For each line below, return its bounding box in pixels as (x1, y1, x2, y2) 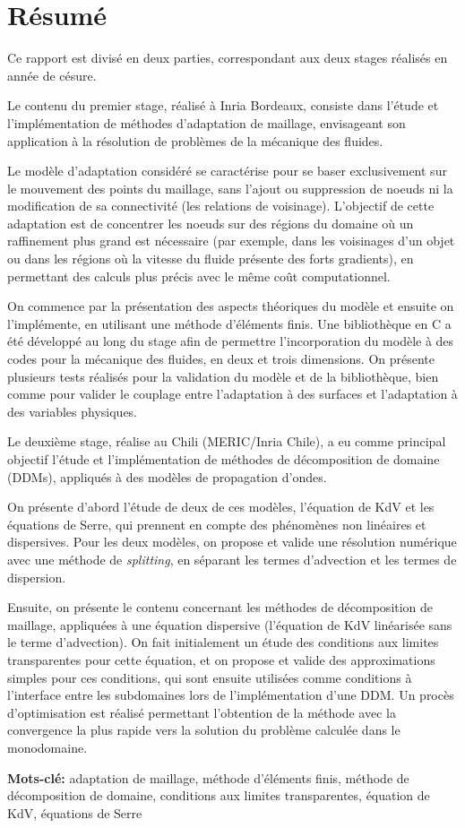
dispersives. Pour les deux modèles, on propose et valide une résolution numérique (7, 532, 457, 551)
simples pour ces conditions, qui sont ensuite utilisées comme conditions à (7, 668, 412, 686)
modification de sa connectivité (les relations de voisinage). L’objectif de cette (7, 196, 435, 215)
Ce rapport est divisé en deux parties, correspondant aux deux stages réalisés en (7, 48, 448, 67)
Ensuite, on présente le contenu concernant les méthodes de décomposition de (7, 598, 434, 617)
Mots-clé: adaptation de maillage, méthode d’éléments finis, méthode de (7, 768, 409, 787)
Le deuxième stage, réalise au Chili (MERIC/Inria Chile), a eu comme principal (7, 432, 446, 451)
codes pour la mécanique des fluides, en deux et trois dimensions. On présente (7, 349, 435, 368)
